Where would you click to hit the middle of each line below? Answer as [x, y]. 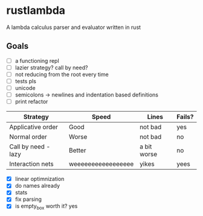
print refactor [31, 102]
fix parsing [28, 199]
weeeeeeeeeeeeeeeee [101, 164]
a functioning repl [37, 60]
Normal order [28, 137]
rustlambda [36, 11]
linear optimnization [40, 179]
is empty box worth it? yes [46, 207]
